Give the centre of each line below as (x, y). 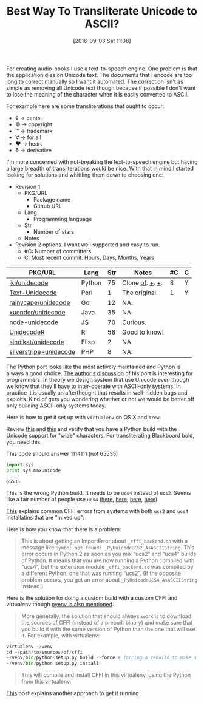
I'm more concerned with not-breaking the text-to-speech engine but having (102, 161)
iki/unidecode (29, 282)
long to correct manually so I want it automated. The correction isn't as (95, 81)
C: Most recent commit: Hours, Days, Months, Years (89, 257)
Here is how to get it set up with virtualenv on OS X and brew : (84, 417)
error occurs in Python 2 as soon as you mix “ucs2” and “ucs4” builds (108, 554)
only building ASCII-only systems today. (56, 406)
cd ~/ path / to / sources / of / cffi (45, 652)
